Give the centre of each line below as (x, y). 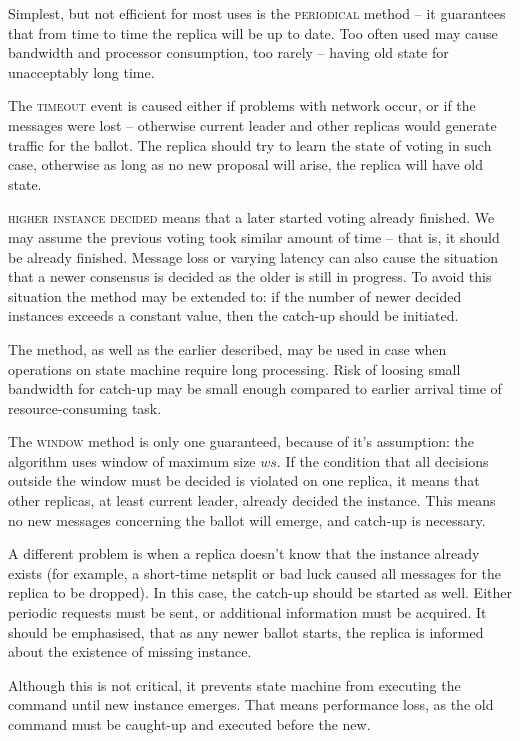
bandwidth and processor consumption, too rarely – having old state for (228, 52)
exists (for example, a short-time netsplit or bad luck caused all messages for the (255, 572)
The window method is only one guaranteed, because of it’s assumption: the (241, 441)
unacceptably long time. (81, 71)
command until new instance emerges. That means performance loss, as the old (251, 704)
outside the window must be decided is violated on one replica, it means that (244, 480)
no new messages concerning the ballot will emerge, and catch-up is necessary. (247, 519)
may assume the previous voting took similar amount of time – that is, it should (254, 236)
